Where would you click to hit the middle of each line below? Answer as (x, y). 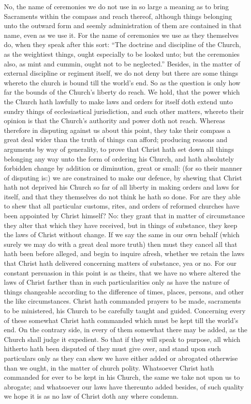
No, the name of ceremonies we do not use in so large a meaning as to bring (117, 6)
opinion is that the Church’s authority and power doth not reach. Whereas (115, 121)
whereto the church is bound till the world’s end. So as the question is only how (122, 82)
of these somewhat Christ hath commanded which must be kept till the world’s (121, 320)
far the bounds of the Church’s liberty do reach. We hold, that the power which (122, 92)
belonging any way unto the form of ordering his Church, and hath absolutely (119, 158)
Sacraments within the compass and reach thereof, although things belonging (118, 16)
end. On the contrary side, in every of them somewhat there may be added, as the (126, 330)
